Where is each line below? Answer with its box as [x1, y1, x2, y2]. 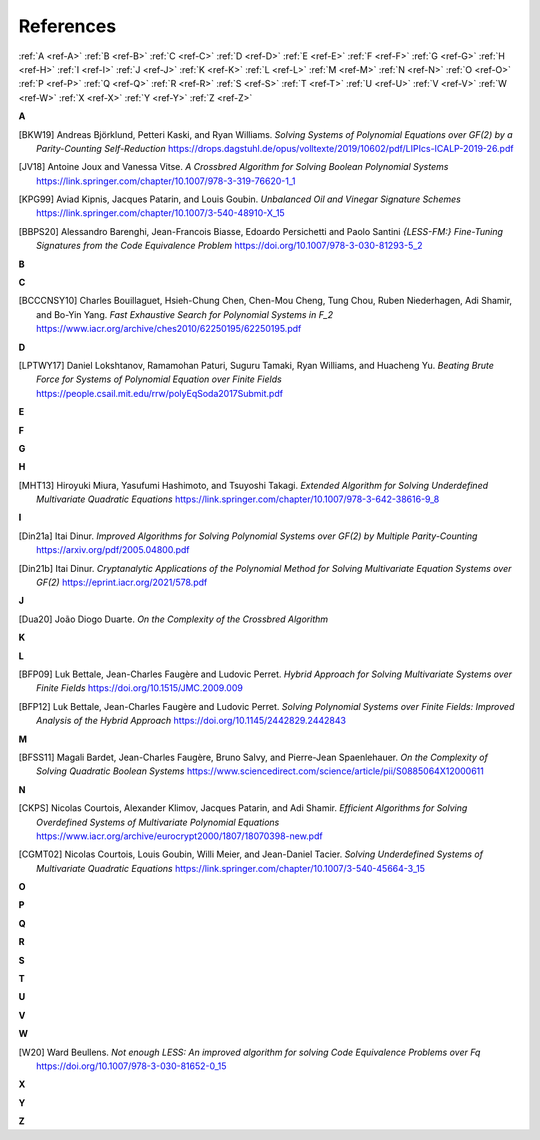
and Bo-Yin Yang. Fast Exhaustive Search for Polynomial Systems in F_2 [36, 308, 334, 320]
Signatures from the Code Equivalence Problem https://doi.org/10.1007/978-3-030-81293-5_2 [36, 240, 424, 252]
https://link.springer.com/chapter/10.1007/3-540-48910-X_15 [36, 207, 285, 219]
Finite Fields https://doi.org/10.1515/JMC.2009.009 [36, 682, 244, 694]
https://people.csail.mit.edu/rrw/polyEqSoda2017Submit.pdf [36, 387, 284, 399]
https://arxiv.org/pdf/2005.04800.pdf [36, 544, 190, 556]
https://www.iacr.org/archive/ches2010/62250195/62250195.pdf [36, 323, 302, 335]
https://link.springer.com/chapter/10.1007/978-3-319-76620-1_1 [36, 175, 296, 187]
